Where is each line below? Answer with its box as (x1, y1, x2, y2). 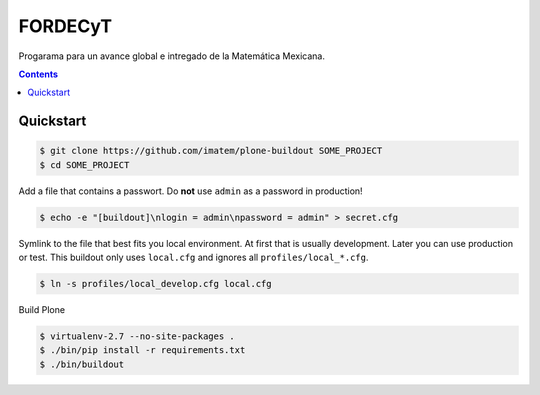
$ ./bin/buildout (39, 358, 125, 370)
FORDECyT (18, 15, 113, 37)
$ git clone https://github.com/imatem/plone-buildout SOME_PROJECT (39, 145, 383, 157)
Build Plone (18, 304, 65, 316)
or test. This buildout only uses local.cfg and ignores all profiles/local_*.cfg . (18, 251, 369, 264)
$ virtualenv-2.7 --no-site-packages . (39, 331, 235, 342)
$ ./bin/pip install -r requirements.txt (39, 345, 246, 356)
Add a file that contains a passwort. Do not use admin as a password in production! (18, 185, 364, 197)
